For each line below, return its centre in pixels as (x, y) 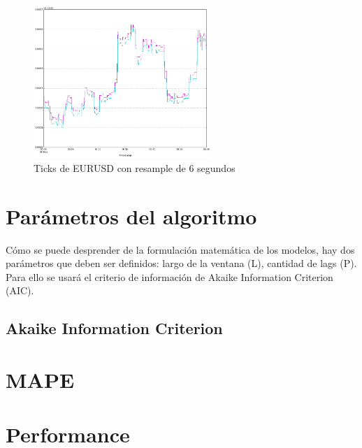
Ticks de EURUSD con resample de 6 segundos (135, 167)
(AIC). (20, 290)
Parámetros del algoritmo (131, 216)
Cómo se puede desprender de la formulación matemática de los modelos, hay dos (180, 249)
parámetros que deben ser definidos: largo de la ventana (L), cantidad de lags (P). (181, 263)
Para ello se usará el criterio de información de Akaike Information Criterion (169, 276)
